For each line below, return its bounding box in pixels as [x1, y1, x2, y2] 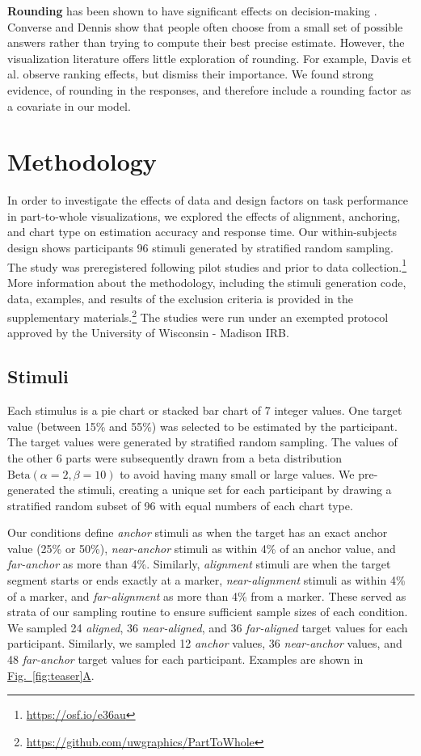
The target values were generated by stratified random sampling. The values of [7, 433, 398, 450]
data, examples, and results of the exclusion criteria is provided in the [7, 289, 353, 306]
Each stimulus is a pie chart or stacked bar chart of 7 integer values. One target [7, 402, 402, 419]
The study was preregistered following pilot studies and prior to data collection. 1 [7, 256, 407, 275]
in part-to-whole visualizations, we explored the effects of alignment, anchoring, [7, 207, 401, 224]
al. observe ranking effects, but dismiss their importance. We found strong [7, 65, 374, 82]
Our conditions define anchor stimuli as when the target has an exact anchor [7, 524, 388, 541]
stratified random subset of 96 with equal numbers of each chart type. [7, 496, 353, 513]
